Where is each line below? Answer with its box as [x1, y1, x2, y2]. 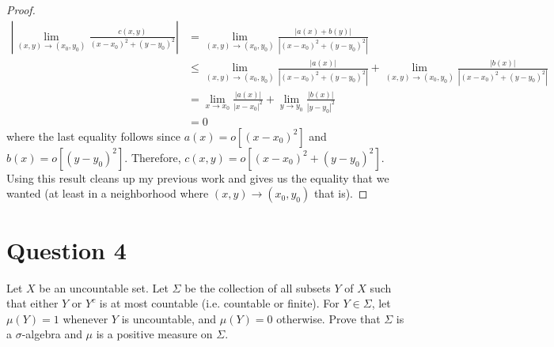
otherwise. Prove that [276, 310, 381, 326]
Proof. [6, 2, 36, 17]
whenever [63, 310, 108, 326]
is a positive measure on [96, 326, 213, 342]
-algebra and [21, 326, 82, 342]
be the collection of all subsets [184, 279, 331, 296]
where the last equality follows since [6, 127, 180, 144]
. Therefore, [124, 149, 181, 165]
